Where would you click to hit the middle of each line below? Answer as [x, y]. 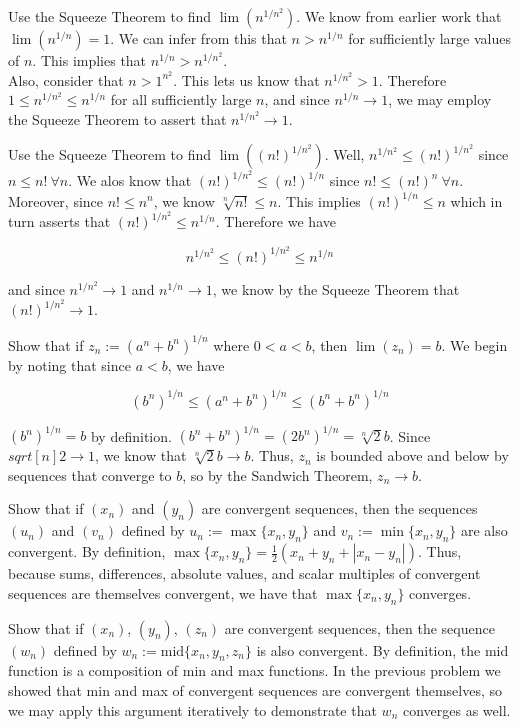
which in [476, 200]
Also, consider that [66, 79]
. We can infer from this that [198, 38]
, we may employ [440, 99]
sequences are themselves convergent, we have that [163, 592]
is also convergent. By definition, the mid [382, 649]
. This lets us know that [246, 79]
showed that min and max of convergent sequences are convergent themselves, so [255, 689]
